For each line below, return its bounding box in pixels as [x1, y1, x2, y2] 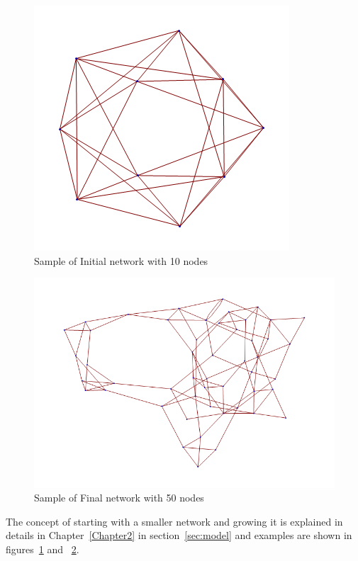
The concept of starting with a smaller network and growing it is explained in [6, 514, 343, 528]
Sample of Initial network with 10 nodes [34, 253, 208, 268]
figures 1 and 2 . [6, 541, 79, 556]
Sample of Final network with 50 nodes [34, 490, 204, 505]
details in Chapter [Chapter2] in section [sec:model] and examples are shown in [6, 528, 352, 543]
